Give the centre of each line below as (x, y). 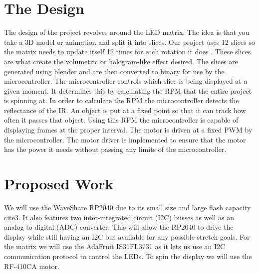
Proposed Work (59, 184)
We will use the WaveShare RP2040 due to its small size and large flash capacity (128, 207)
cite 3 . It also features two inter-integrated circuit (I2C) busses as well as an (119, 217)
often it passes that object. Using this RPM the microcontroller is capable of (121, 120)
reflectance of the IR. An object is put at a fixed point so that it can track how (125, 110)
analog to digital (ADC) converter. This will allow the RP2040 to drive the (119, 227)
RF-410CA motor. (32, 266)
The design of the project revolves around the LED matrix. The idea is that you (127, 32)
